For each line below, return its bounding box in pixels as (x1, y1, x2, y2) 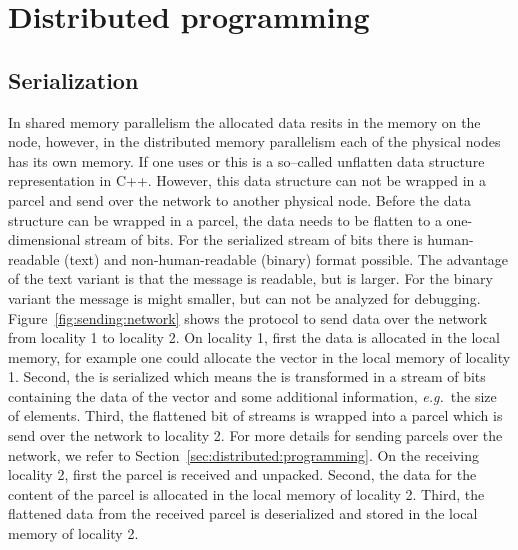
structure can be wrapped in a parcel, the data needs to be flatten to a (8, 209, 442, 230)
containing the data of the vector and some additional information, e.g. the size (8, 385, 497, 406)
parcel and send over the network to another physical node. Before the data (8, 189, 471, 210)
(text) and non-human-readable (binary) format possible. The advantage (64, 248, 509, 269)
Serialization (8, 64, 139, 95)
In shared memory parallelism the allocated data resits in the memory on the (8, 111, 481, 132)
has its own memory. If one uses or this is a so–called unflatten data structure (8, 150, 485, 171)
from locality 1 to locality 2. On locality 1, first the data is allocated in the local (8, 327, 500, 348)
